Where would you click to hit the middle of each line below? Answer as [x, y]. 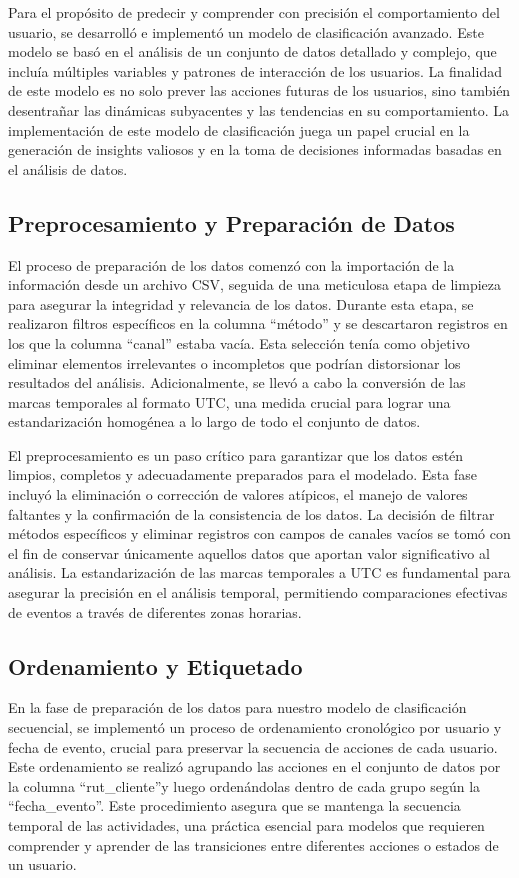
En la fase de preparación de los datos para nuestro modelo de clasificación [237, 707]
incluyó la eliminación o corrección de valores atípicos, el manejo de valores [238, 494]
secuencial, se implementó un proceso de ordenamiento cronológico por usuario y [255, 727]
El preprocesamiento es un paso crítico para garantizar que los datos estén [236, 454]
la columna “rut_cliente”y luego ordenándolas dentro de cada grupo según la [244, 785]
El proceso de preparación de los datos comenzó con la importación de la [231, 264]
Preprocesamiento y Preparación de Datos [231, 222]
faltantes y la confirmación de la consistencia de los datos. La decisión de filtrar [251, 513]
